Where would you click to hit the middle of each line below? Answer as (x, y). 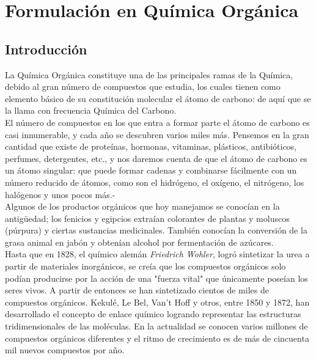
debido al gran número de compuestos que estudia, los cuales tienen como (143, 86)
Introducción (46, 49)
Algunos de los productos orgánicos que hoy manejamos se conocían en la (142, 206)
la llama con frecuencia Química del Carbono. (91, 110)
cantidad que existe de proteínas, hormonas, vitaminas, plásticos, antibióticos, (151, 146)
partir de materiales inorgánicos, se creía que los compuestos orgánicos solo (145, 266)
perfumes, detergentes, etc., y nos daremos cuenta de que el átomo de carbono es (156, 158)
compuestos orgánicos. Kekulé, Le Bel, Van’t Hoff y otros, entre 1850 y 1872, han (157, 302)
